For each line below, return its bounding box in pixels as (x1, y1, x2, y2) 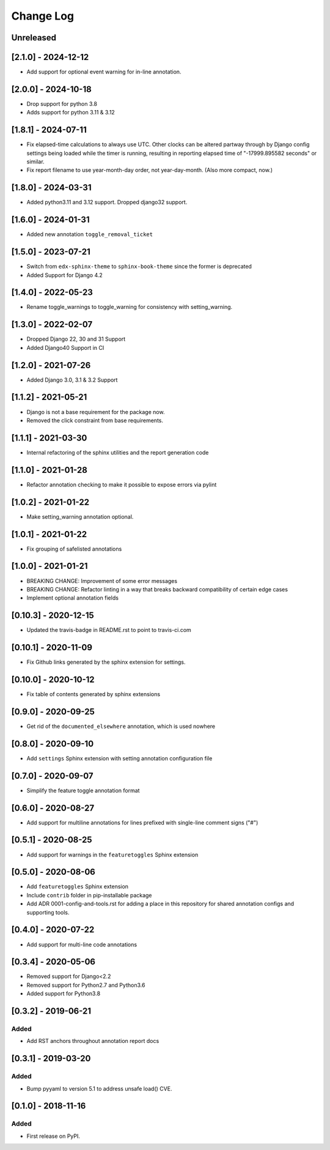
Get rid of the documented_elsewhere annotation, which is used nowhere (26, 722, 216, 730)
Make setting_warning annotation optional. (26, 513, 134, 520)
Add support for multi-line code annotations (26, 941, 137, 948)
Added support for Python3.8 (26, 990, 101, 997)
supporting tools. (26, 908, 70, 916)
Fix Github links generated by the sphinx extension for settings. (26, 658, 186, 666)
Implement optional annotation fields (26, 594, 119, 602)
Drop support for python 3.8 (26, 100, 98, 107)
